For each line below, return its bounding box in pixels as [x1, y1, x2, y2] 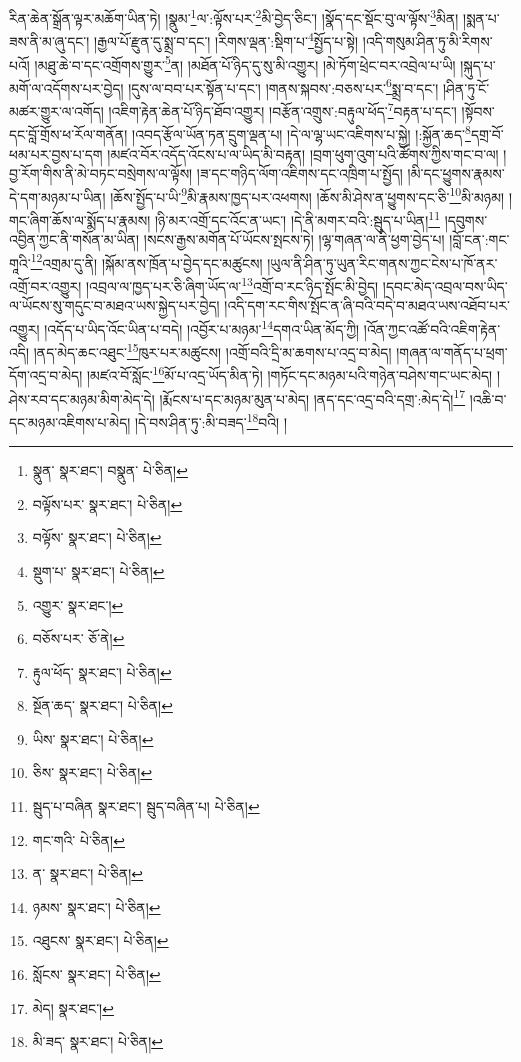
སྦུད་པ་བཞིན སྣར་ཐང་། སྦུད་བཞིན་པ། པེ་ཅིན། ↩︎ [32, 796, 260, 817]
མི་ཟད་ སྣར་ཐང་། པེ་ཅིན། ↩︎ [32, 1031, 164, 1052]
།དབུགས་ [444, 209, 488, 230]
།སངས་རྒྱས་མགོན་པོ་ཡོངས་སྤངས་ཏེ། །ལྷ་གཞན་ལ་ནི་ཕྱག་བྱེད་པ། [143, 229, 445, 250]
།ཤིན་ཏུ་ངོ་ [442, 77, 490, 98]
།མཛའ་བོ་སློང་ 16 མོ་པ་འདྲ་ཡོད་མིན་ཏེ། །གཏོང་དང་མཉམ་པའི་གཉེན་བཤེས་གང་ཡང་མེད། [86, 362, 493, 386]
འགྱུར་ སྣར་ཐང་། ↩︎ [32, 594, 124, 615]
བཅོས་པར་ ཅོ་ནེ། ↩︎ [32, 628, 125, 649]
